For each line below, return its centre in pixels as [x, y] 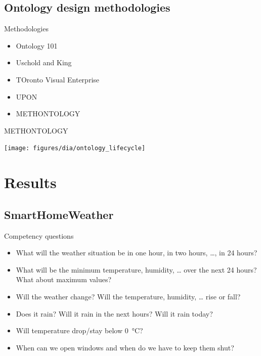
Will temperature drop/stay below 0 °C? [79, 330]
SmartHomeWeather [59, 214]
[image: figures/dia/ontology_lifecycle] [75, 148]
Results [30, 182]
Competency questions [39, 235]
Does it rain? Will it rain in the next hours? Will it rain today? [114, 313]
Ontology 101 [37, 45]
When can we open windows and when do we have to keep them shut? [125, 347]
